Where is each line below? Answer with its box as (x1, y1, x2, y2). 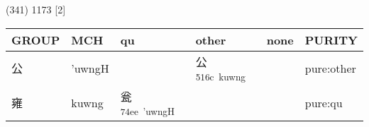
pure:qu (304, 94, 343, 111)
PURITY (304, 31, 358, 48)
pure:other (304, 59, 356, 76)
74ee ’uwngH (120, 104, 175, 118)
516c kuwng (195, 69, 246, 83)
